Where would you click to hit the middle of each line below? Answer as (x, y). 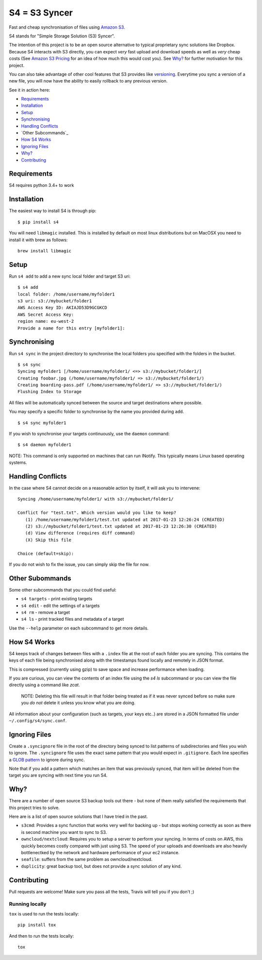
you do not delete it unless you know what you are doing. (78, 703)
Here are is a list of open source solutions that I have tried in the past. (78, 817)
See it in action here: (30, 90)
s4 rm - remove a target (46, 612)
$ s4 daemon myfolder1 (45, 445)
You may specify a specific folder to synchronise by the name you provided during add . (97, 412)
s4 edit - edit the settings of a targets (60, 605)
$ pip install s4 (38, 222)
